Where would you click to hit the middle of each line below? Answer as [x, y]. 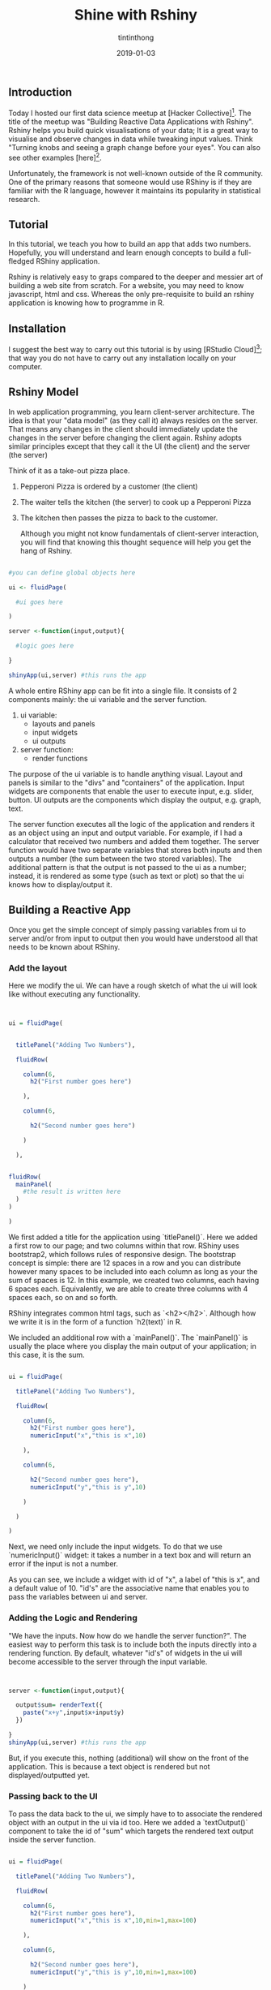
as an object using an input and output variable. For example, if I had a [125, 833]
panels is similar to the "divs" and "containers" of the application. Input [127, 782]
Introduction [40, 92]
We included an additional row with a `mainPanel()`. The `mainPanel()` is [128, 1337]
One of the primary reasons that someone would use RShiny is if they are [130, 182]
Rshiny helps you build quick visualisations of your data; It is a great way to [133, 131]
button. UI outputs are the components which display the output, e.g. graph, [135, 799]
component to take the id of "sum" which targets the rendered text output [131, 1831]
